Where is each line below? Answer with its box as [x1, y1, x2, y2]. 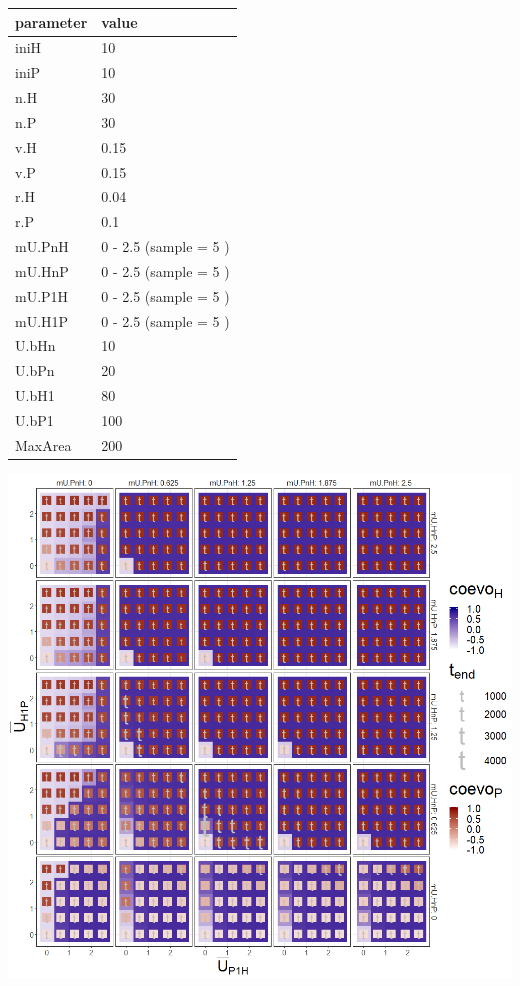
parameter [15, 11, 88, 32]
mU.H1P [15, 310, 69, 331]
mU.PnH [15, 236, 69, 257]
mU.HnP [15, 260, 69, 281]
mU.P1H [15, 285, 69, 306]
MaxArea [15, 434, 72, 455]
